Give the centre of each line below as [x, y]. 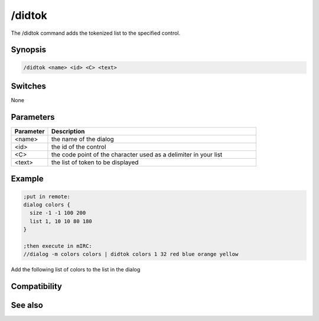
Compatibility [36, 286]
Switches [29, 86]
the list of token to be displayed [95, 162]
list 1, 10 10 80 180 [61, 221]
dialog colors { [47, 204]
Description [68, 131]
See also [27, 305]
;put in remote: [47, 196]
